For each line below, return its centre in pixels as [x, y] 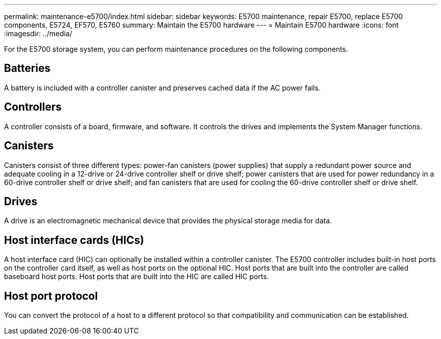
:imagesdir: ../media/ [38, 33]
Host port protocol [51, 296]
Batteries [27, 68]
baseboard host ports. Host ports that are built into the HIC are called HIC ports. [136, 277]
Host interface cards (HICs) [74, 240]
